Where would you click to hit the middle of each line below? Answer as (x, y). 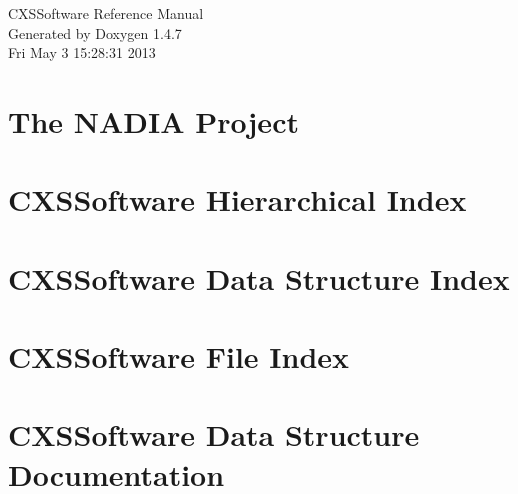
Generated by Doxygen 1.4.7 (95, 32)
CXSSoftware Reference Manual (106, 13)
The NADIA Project (153, 120)
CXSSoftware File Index (179, 356)
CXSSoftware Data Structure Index (259, 277)
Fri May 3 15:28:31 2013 (82, 52)
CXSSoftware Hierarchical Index (237, 199)
